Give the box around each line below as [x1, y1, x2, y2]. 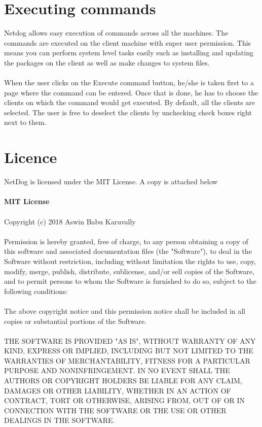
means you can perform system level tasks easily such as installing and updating [4, 47, 253, 58]
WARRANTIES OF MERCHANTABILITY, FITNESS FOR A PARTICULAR [4, 355, 250, 366]
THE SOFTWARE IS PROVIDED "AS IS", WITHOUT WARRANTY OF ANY [4, 335, 256, 346]
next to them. [4, 117, 47, 127]
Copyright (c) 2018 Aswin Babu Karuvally [4, 216, 136, 226]
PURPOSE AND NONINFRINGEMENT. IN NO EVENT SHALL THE [4, 365, 230, 376]
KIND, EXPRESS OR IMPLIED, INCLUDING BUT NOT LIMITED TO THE [4, 345, 253, 356]
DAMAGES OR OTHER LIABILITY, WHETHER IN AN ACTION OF [4, 385, 231, 396]
